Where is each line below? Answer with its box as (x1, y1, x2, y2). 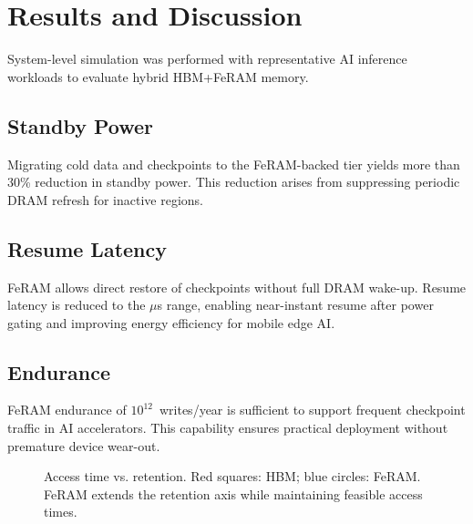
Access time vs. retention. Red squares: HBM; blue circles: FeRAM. (44, 467, 421, 486)
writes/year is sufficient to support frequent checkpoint (159, 400, 466, 419)
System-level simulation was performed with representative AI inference (7, 49, 407, 68)
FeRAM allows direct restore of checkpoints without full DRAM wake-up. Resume (7, 277, 467, 296)
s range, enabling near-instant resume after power (157, 295, 434, 314)
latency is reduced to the (7, 295, 146, 314)
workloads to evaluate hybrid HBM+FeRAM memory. (7, 67, 309, 86)
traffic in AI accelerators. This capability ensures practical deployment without (7, 418, 448, 437)
